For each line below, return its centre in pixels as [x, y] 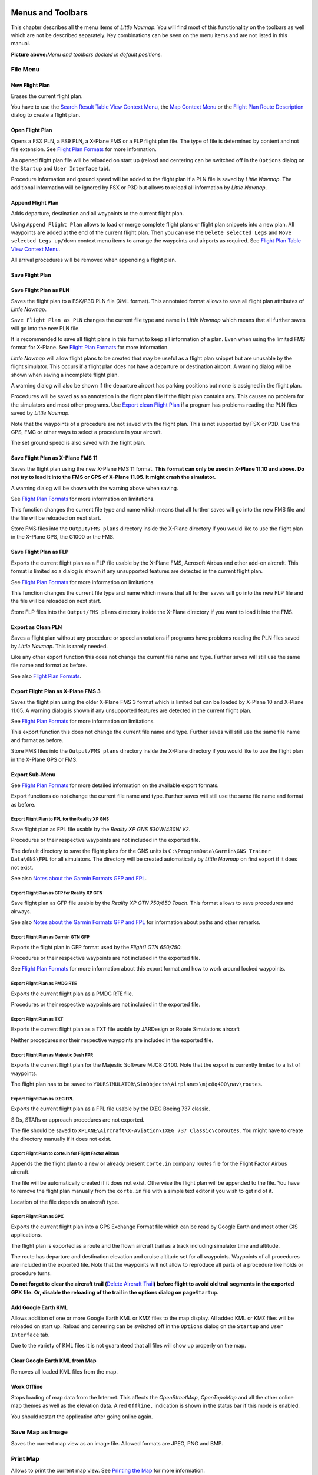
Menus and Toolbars [49, 13]
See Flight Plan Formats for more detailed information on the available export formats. [115, 785]
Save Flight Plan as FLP [40, 552]
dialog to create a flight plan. [46, 115]
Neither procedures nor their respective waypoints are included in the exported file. [112, 1040]
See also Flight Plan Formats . [46, 676]
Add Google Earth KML [39, 1307]
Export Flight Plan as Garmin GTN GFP [50, 937]
